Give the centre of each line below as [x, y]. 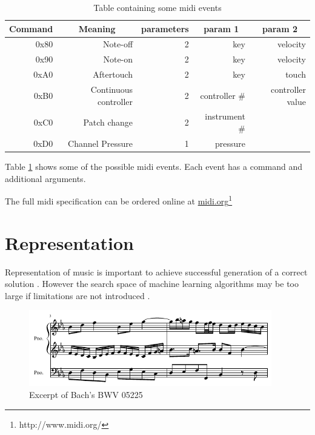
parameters [165, 28]
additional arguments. [45, 178]
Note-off [118, 44]
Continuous [112, 89]
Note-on [118, 59]
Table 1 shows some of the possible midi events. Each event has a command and [154, 166]
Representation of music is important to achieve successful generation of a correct [156, 271]
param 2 [280, 28]
